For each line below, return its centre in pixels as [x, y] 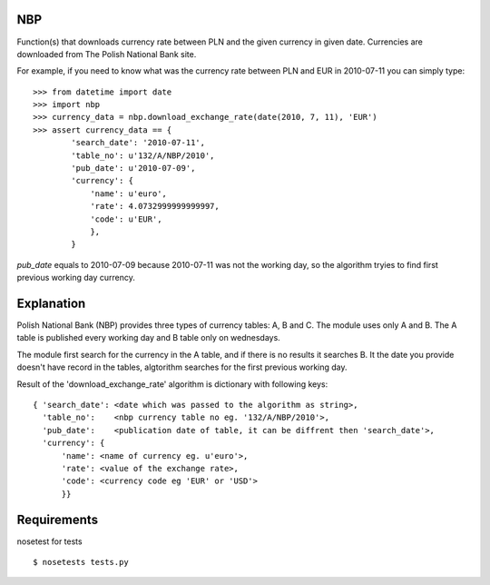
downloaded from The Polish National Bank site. [107, 54]
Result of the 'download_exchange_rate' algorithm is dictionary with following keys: [172, 384]
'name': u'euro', [129, 193]
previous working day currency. [76, 278]
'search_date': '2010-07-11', [138, 143]
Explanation [51, 303]
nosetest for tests [49, 541]
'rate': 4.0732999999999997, [155, 206]
